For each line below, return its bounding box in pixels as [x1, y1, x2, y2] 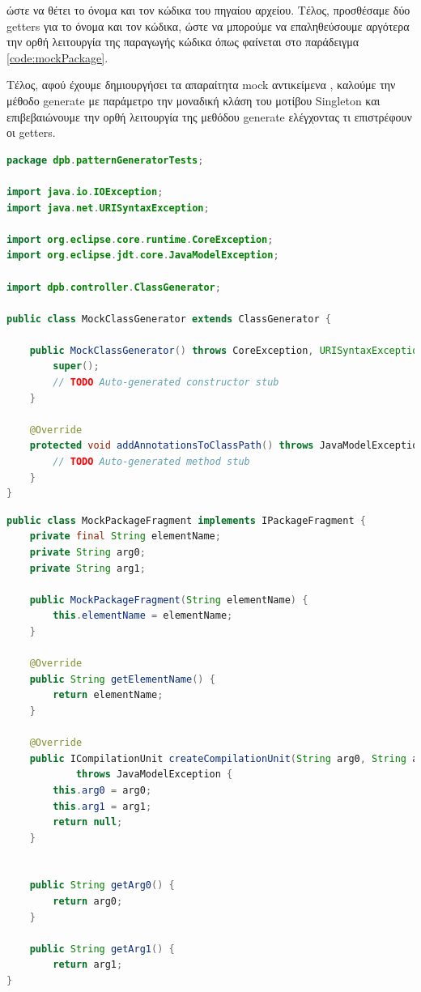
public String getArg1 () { [29, 943, 175, 955]
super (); [53, 360, 100, 373]
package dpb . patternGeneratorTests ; [6, 154, 204, 166]
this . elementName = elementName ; [53, 610, 233, 622]
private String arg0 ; [29, 547, 146, 558]
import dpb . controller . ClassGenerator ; [6, 281, 221, 293]
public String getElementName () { [29, 673, 215, 685]
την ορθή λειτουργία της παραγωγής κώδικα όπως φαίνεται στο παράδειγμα [6, 33, 359, 50]
